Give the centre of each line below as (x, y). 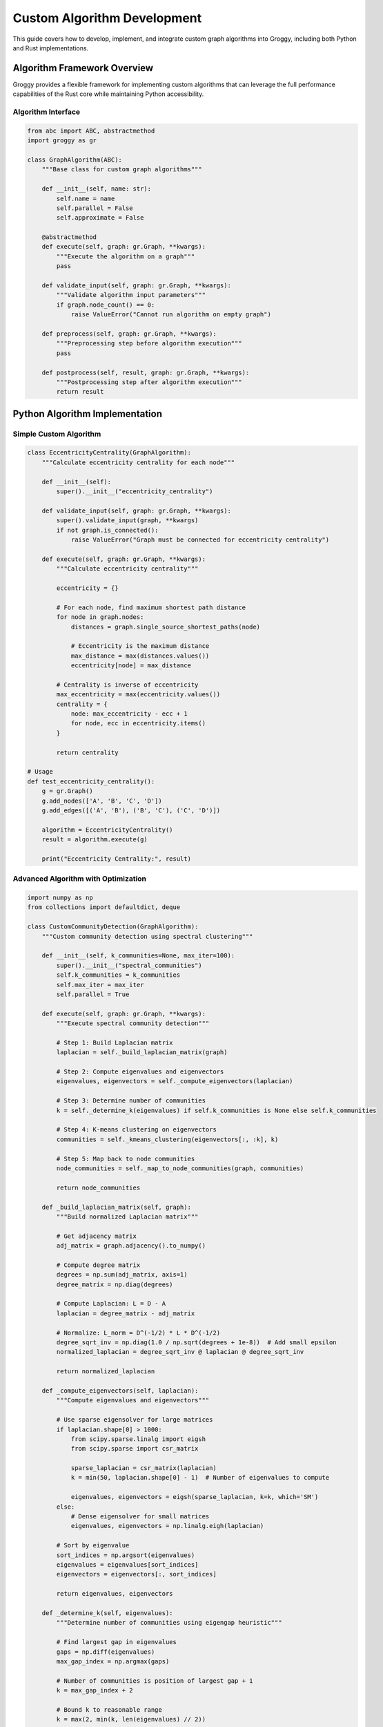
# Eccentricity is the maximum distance (140, 646)
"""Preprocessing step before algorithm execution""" (149, 343)
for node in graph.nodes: (100, 617)
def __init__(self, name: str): (97, 189)
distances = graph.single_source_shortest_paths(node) (166, 627)
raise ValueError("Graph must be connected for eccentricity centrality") (200, 540)
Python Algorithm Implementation (87, 413)
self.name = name (86, 198)
